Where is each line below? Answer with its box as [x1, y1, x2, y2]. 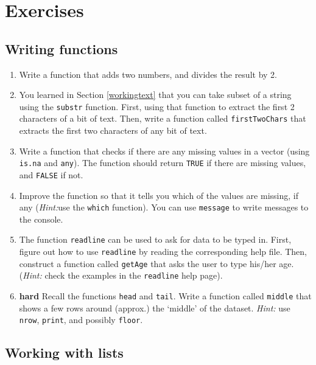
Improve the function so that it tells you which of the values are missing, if [19, 189, 298, 201]
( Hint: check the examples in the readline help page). [19, 269, 223, 282]
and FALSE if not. [19, 168, 83, 181]
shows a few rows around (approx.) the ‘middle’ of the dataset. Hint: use [19, 301, 290, 314]
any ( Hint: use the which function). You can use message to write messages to [19, 201, 309, 214]
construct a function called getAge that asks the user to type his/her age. [19, 257, 294, 269]
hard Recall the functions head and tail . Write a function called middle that [19, 290, 312, 302]
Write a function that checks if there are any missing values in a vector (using [19, 144, 310, 157]
